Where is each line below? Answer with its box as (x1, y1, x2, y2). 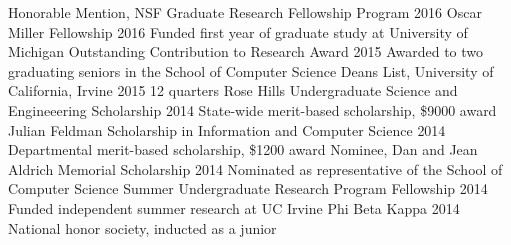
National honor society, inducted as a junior (8, 217, 277, 238)
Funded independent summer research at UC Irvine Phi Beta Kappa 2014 (8, 197, 460, 218)
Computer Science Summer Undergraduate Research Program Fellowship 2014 (8, 178, 488, 199)
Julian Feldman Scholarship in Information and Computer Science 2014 (8, 119, 446, 140)
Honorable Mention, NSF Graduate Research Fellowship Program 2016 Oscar (8, 2, 482, 22)
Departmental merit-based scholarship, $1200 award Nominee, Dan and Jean (8, 139, 478, 160)
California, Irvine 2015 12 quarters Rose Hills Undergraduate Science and (8, 80, 458, 101)
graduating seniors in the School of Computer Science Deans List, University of (8, 60, 494, 81)
